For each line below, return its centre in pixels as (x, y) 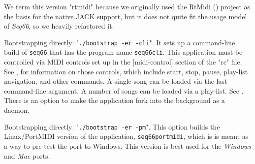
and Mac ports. (27, 155)
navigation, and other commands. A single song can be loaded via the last (116, 81)
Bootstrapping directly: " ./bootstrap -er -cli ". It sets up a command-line (120, 42)
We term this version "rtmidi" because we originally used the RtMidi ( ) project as (127, 6)
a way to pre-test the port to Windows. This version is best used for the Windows (127, 146)
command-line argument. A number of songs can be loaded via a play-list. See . (124, 90)
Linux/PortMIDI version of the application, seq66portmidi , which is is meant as (126, 136)
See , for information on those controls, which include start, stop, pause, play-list (126, 71)
